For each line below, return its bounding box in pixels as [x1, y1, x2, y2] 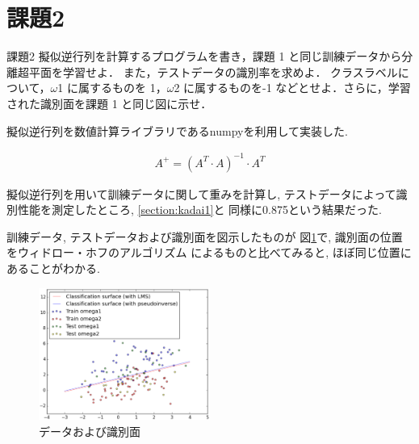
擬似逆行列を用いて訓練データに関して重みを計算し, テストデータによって [6, 185, 396, 202]
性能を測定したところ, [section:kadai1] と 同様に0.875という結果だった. [17, 201, 382, 218]
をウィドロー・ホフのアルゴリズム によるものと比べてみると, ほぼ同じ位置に [6, 244, 412, 261]
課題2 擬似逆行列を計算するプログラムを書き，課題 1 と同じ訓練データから [6, 48, 402, 65]
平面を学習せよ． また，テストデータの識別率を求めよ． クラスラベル [28, 63, 398, 80]
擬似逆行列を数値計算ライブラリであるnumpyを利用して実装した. [6, 122, 348, 139]
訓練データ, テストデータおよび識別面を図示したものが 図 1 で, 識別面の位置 [6, 228, 403, 245]
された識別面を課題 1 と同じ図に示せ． [6, 94, 212, 111]
